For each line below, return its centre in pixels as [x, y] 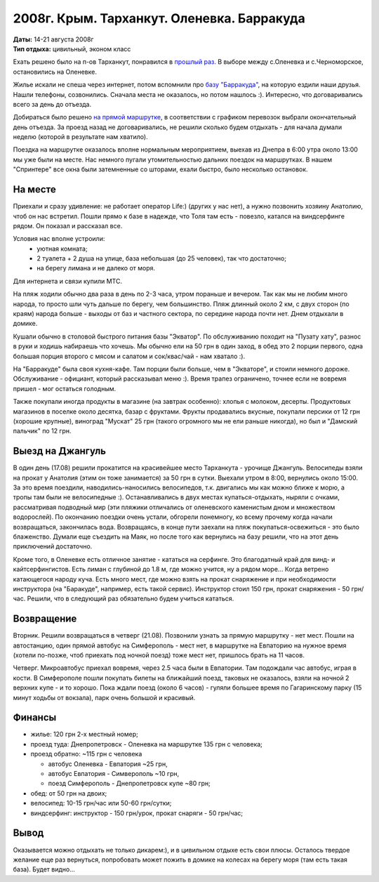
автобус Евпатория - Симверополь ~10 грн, [113, 774]
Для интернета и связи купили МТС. [68, 281]
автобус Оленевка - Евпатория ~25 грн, [108, 764]
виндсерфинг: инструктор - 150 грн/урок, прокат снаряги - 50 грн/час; [137, 813]
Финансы [35, 717]
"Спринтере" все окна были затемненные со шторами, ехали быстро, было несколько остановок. [160, 169]
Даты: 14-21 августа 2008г [53, 39]
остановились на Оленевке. [55, 72]
